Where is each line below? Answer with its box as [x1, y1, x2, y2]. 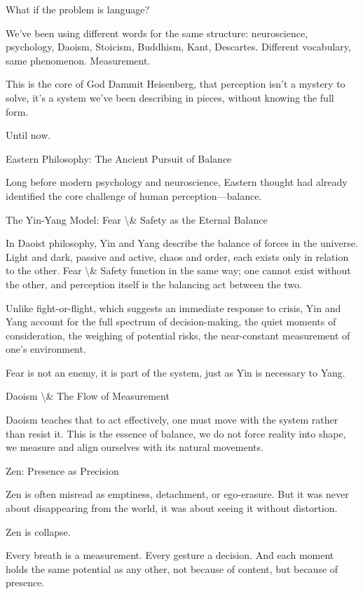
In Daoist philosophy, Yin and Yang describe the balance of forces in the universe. [6, 236, 358, 250]
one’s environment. [6, 342, 86, 356]
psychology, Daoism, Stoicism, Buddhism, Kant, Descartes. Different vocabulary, [6, 39, 351, 54]
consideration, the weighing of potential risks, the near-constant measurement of [6, 328, 350, 342]
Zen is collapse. [6, 524, 71, 539]
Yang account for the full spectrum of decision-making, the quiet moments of [6, 314, 336, 329]
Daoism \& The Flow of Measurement [6, 389, 170, 403]
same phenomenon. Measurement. [6, 53, 151, 67]
